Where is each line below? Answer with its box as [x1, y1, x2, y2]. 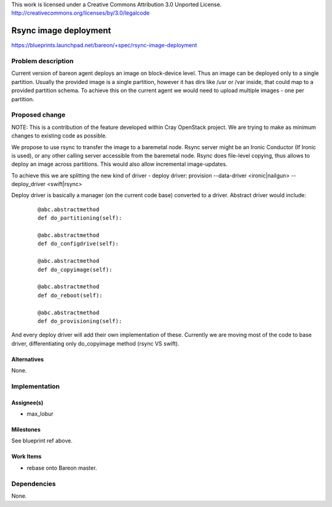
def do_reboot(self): [38, 292, 103, 299]
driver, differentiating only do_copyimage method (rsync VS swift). [11, 339, 180, 347]
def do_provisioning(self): [38, 317, 122, 325]
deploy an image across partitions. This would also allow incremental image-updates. [11, 160, 227, 168]
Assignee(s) [11, 399, 44, 406]
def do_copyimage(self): [38, 266, 113, 273]
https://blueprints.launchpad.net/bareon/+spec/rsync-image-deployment [11, 42, 197, 49]
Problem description [11, 57, 74, 66]
